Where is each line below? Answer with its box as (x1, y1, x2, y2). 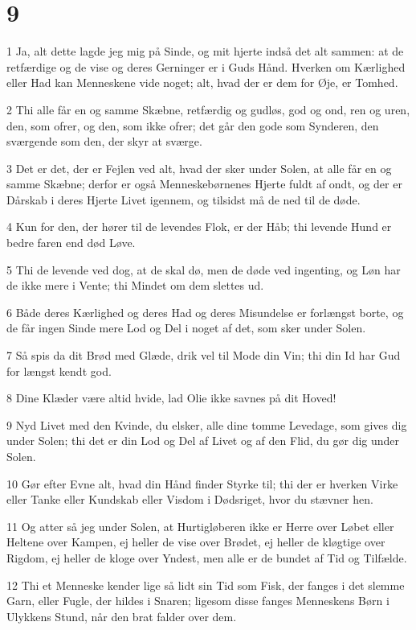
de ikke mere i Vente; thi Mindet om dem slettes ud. (6, 277, 264, 294)
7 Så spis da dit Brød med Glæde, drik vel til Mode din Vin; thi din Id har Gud (6, 347, 401, 364)
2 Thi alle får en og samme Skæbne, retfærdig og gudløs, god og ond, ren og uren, (6, 101, 410, 117)
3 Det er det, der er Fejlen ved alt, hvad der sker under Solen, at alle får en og (6, 159, 392, 176)
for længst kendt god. (6, 362, 112, 379)
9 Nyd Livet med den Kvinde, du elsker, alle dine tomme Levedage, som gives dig (6, 416, 407, 433)
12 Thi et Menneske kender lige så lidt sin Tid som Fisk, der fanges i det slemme (6, 576, 405, 593)
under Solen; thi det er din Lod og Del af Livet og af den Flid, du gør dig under (6, 432, 400, 449)
